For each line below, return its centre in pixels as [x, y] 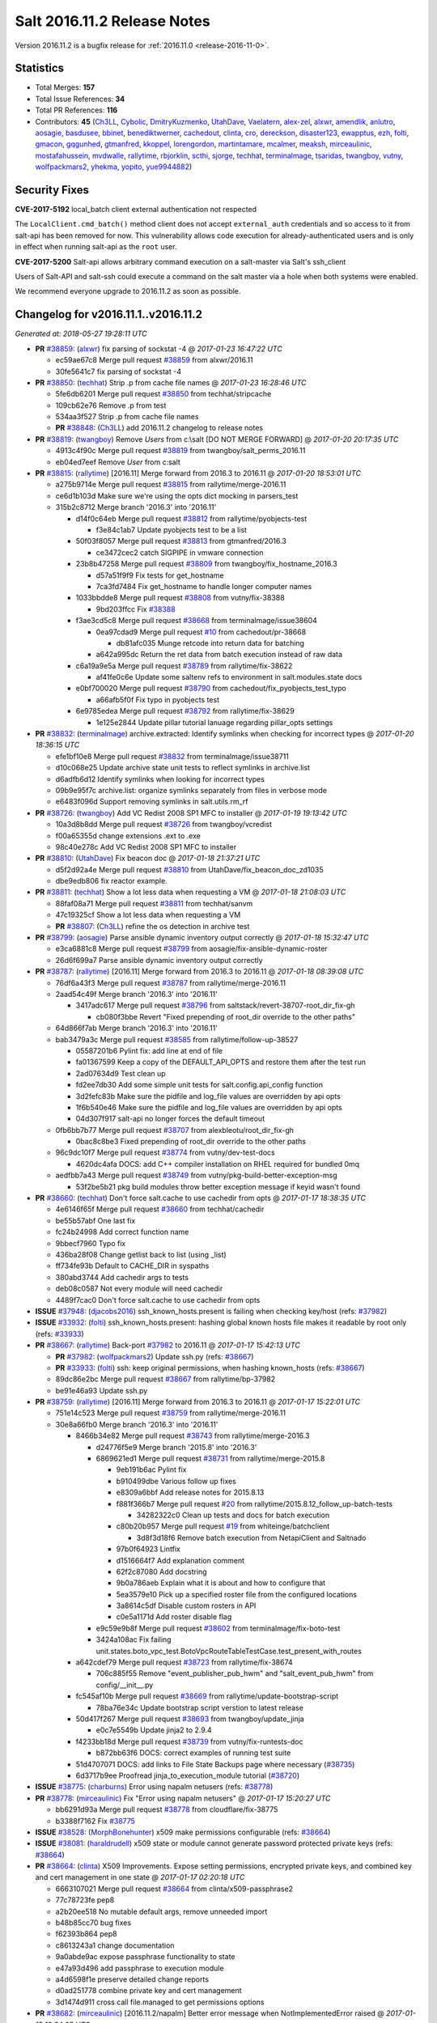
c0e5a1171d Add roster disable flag [174, 1617]
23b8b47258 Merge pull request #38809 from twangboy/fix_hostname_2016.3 [206, 564]
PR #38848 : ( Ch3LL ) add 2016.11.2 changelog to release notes [159, 428]
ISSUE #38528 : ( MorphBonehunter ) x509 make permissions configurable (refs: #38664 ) [183, 1832]
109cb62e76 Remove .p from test [111, 405]
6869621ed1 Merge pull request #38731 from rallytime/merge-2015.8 [210, 1459]
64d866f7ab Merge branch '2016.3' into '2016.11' [137, 1028]
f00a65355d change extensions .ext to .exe [128, 835]
